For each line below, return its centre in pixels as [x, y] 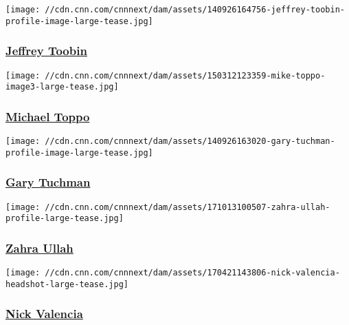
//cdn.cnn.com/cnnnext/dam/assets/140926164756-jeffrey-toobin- [195, 10]
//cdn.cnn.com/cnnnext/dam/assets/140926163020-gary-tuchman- [190, 141]
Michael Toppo [48, 116]
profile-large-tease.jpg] [65, 219]
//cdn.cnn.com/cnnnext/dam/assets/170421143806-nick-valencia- [192, 273]
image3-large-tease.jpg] [62, 87]
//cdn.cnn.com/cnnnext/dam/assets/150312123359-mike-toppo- [185, 75]
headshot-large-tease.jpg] [67, 284]
